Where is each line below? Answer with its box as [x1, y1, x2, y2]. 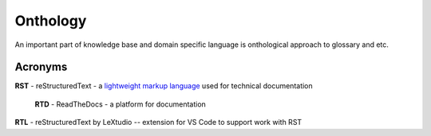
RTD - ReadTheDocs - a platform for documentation [34, 99, 207, 109]
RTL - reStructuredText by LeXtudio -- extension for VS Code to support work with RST [14, 118, 302, 127]
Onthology [14, 12, 87, 29]
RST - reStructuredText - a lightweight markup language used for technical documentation [14, 81, 313, 91]
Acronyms [14, 60, 68, 74]
